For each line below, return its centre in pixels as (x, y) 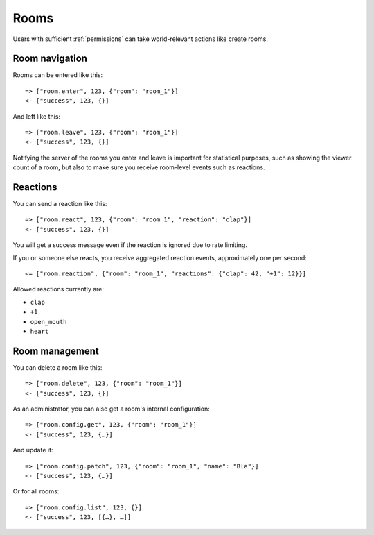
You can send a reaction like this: (60, 204)
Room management (56, 351)
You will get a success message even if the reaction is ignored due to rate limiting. (130, 245)
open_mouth (48, 322)
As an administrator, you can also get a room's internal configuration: (112, 409)
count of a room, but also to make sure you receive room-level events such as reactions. (139, 167)
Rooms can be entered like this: (58, 75)
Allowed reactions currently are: (58, 289)
